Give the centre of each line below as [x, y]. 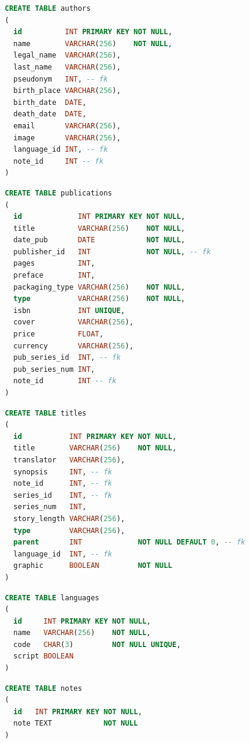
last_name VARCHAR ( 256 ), [67, 67]
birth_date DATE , [50, 102]
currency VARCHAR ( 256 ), [73, 346]
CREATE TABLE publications [58, 193]
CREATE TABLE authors [48, 8]
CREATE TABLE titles [46, 413]
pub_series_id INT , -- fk [67, 358]
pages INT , [54, 264]
